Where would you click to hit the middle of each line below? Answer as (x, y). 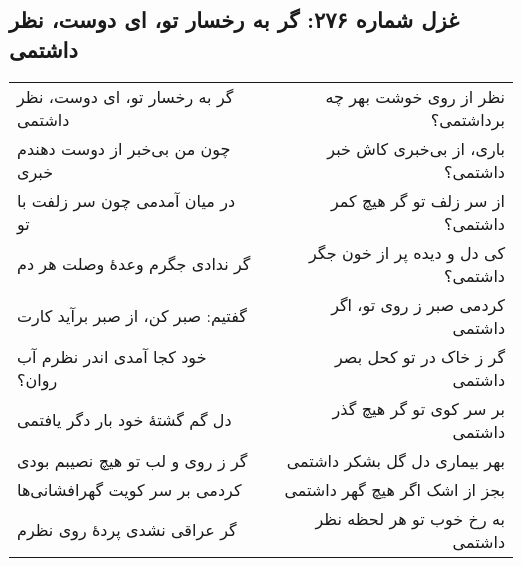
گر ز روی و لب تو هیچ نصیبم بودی (132, 460)
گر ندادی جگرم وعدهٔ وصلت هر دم (134, 264)
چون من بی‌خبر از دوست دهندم (124, 148)
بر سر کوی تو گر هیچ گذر (418, 408)
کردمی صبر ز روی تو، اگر (418, 304)
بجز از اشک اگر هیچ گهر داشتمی (394, 489)
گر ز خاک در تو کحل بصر (419, 356)
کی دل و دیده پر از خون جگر (407, 252)
